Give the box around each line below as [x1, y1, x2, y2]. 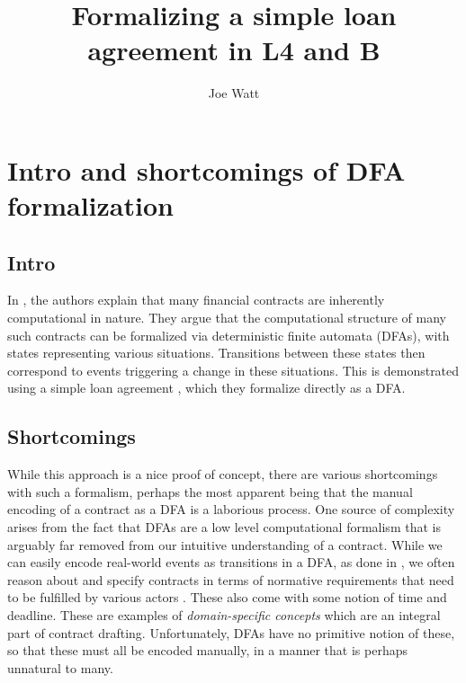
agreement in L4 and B [87, 31, 381, 68]
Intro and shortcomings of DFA [7, 151, 406, 188]
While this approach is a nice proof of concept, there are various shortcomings [7, 465, 438, 483]
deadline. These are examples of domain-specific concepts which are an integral [7, 606, 441, 624]
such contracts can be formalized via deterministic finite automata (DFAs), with [7, 325, 450, 344]
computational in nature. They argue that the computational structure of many [7, 308, 446, 327]
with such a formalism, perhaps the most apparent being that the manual [7, 482, 413, 501]
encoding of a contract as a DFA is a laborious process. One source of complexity [7, 500, 455, 519]
